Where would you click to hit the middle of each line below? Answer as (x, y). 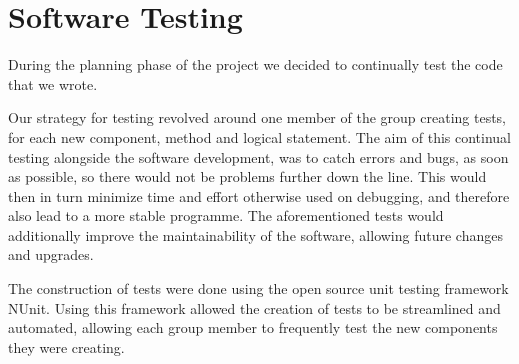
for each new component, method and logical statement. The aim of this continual (260, 136)
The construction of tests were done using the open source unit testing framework (258, 288)
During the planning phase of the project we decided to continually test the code (255, 64)
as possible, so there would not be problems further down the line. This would (247, 176)
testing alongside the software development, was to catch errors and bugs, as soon (258, 156)
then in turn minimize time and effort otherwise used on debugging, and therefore (259, 195)
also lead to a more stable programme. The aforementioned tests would (226, 215)
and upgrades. (51, 254)
